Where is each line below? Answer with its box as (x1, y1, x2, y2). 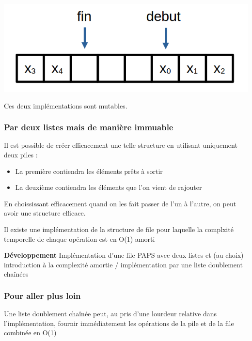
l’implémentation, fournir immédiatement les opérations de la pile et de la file (4, 318, 234, 328)
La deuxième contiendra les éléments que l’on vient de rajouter (15, 182, 202, 192)
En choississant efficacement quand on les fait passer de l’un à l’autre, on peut (4, 198, 236, 208)
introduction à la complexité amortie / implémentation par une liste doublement (4, 259, 243, 269)
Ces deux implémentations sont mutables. (4, 100, 127, 110)
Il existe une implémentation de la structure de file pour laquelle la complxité (4, 224, 234, 234)
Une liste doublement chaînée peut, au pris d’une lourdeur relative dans (4, 309, 217, 319)
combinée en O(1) (4, 327, 57, 338)
